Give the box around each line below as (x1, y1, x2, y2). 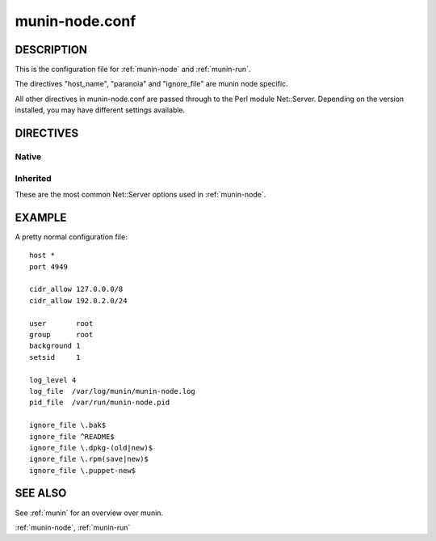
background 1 (29, 341, 81, 351)
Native (15, 151, 42, 163)
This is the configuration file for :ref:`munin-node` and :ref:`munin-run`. (15, 65, 251, 74)
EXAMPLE (15, 210, 67, 224)
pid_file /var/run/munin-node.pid (29, 398, 170, 408)
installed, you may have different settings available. (15, 105, 186, 115)
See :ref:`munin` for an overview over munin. (15, 508, 164, 518)
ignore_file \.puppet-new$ (29, 466, 136, 475)
